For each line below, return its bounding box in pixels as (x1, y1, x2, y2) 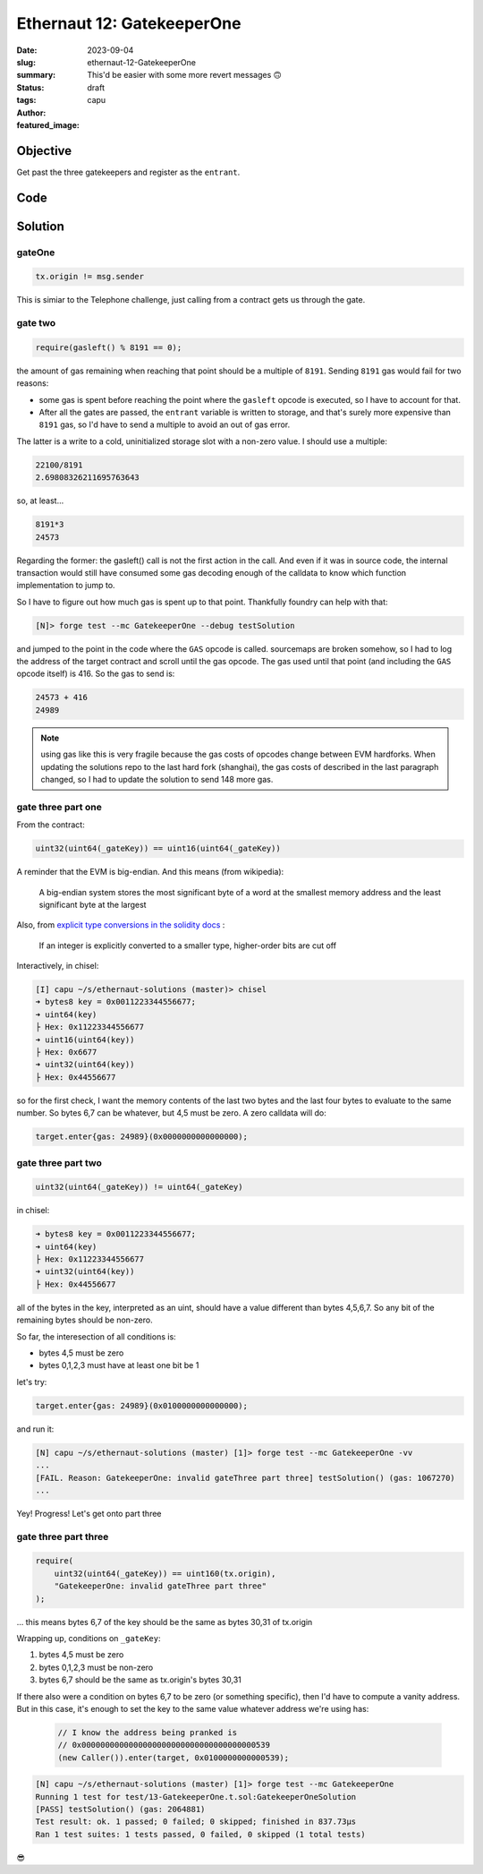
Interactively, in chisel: (16, 961, 99, 971)
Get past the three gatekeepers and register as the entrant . (16, 167, 241, 177)
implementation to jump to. (16, 580, 115, 591)
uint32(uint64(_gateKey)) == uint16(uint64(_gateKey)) (35, 843, 281, 854)
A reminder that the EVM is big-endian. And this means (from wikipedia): (16, 867, 284, 877)
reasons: (16, 378, 49, 389)
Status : (16, 81, 45, 93)
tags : (16, 95, 37, 106)
